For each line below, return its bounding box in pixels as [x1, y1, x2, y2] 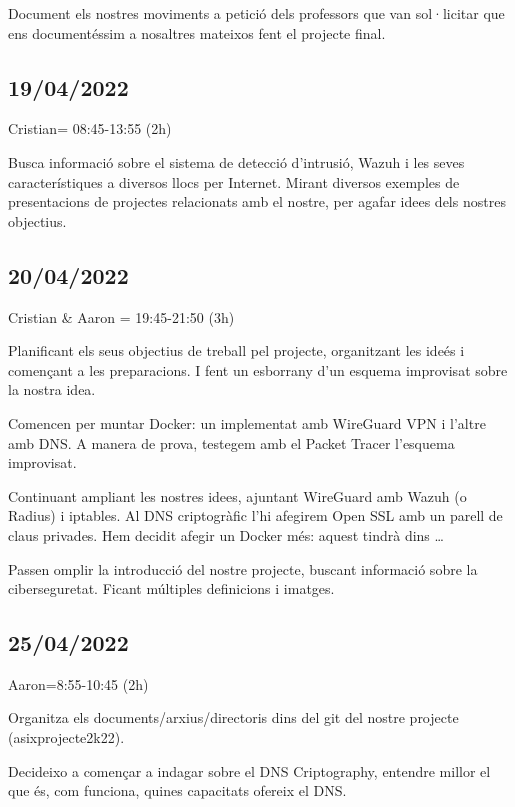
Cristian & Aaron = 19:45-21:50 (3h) [8, 306, 235, 327]
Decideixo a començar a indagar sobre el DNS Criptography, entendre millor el [8, 760, 491, 781]
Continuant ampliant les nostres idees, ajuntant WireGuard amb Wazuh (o [8, 485, 467, 506]
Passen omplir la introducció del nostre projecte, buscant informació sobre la [8, 558, 478, 579]
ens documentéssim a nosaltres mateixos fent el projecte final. [8, 22, 386, 43]
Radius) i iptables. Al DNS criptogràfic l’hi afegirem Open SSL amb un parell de [8, 505, 503, 526]
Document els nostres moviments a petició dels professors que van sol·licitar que [8, 3, 505, 23]
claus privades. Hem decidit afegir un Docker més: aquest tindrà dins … [8, 524, 444, 545]
